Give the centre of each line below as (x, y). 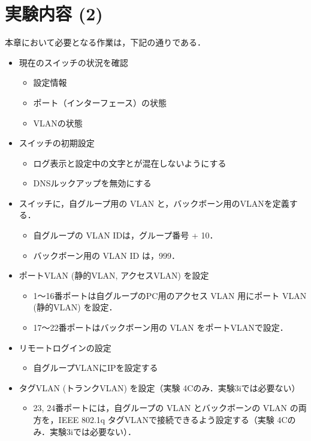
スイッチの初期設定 (57, 143)
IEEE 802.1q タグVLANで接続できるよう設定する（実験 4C (173, 419)
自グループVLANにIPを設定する (96, 368)
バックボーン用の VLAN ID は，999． (106, 255)
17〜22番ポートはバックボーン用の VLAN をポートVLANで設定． (161, 327)
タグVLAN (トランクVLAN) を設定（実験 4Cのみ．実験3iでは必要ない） (159, 387)
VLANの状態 (58, 123)
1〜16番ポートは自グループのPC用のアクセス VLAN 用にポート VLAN (170, 295)
